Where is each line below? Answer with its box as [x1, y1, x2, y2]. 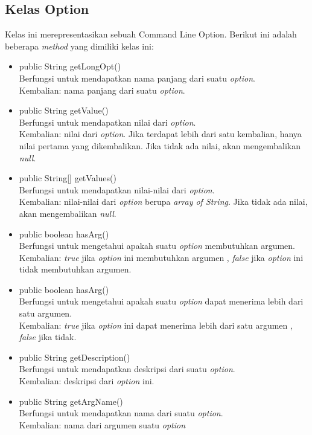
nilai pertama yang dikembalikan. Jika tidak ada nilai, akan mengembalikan [19, 139, 301, 152]
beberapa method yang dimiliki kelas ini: [5, 39, 154, 52]
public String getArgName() [19, 395, 123, 407]
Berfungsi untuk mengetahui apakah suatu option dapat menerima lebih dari [19, 295, 304, 308]
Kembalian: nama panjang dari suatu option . [19, 83, 185, 96]
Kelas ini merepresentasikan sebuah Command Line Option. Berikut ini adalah [5, 28, 297, 40]
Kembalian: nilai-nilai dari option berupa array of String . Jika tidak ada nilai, [19, 195, 308, 208]
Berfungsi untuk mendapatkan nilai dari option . [19, 115, 196, 128]
